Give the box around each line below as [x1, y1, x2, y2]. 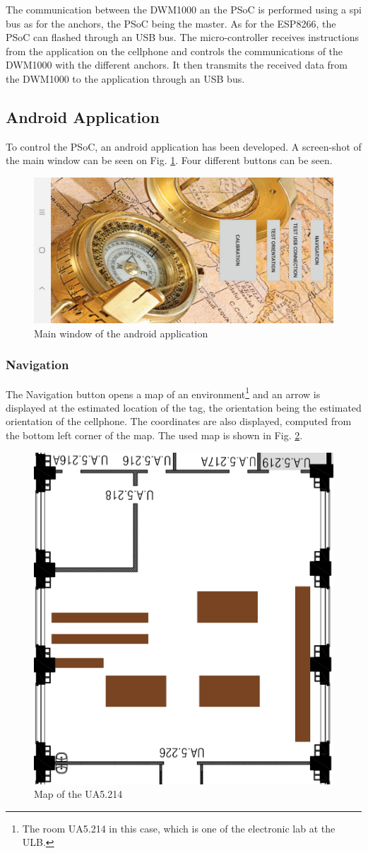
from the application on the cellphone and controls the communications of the [6, 43, 343, 58]
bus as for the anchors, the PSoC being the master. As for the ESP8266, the [6, 16, 336, 30]
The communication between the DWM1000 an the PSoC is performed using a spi [6, 2, 362, 16]
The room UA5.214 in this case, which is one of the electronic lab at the [22, 820, 336, 835]
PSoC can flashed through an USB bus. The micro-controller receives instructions [6, 30, 359, 45]
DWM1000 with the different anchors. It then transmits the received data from [6, 57, 348, 72]
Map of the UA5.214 [34, 787, 123, 801]
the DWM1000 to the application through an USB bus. [6, 71, 245, 86]
